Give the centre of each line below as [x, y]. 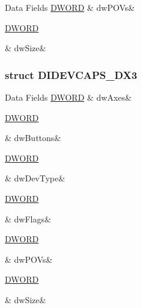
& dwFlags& [28, 218]
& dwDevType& [35, 178]
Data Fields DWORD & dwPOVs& [70, 7]
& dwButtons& [33, 138]
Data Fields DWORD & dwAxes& [68, 97]
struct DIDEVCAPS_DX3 [71, 74]
